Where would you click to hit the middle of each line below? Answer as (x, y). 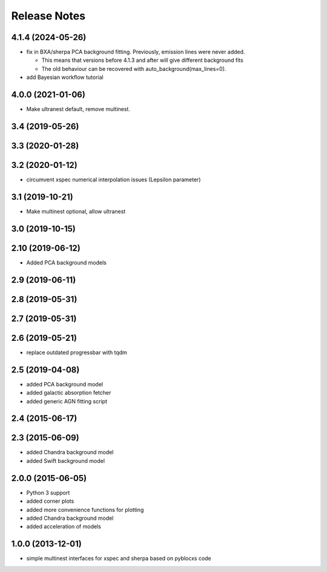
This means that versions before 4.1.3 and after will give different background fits (142, 60)
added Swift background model (66, 460)
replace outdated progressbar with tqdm (77, 352)
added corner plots (50, 501)
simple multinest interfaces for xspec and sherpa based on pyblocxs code (119, 559)
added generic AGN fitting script (67, 401)
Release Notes (48, 16)
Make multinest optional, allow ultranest (76, 211)
